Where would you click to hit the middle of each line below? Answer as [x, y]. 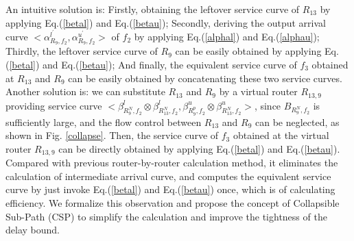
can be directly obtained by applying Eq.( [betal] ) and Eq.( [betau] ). [199, 148]
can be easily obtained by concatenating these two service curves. [205, 78]
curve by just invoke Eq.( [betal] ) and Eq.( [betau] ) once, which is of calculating [170, 189]
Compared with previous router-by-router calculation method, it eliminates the [172, 163]
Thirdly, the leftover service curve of [82, 51]
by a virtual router [258, 91]
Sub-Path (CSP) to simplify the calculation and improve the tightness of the [166, 216]
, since [268, 105]
